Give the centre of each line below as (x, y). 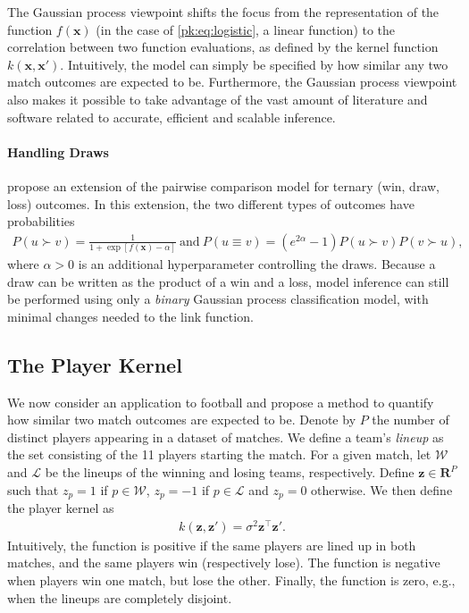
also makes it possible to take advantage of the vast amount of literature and (218, 99)
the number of (410, 420)
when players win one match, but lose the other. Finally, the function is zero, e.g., (231, 579)
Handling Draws (58, 151)
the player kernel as (61, 508)
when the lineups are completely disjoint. (120, 597)
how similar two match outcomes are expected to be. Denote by (182, 420)
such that (33, 489)
